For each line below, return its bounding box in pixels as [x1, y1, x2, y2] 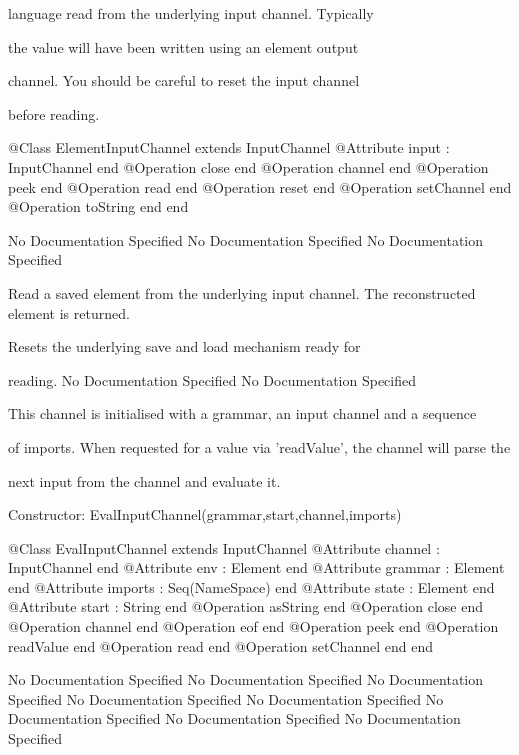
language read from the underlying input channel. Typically [8, 3, 374, 23]
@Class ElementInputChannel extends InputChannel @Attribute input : [8, 137, 450, 158]
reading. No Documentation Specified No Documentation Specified [8, 369, 417, 390]
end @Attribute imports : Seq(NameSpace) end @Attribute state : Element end [8, 576, 495, 597]
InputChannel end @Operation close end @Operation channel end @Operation [8, 156, 489, 177]
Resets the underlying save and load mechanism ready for [8, 336, 361, 357]
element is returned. [8, 302, 130, 323]
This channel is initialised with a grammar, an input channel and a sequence [8, 403, 477, 424]
